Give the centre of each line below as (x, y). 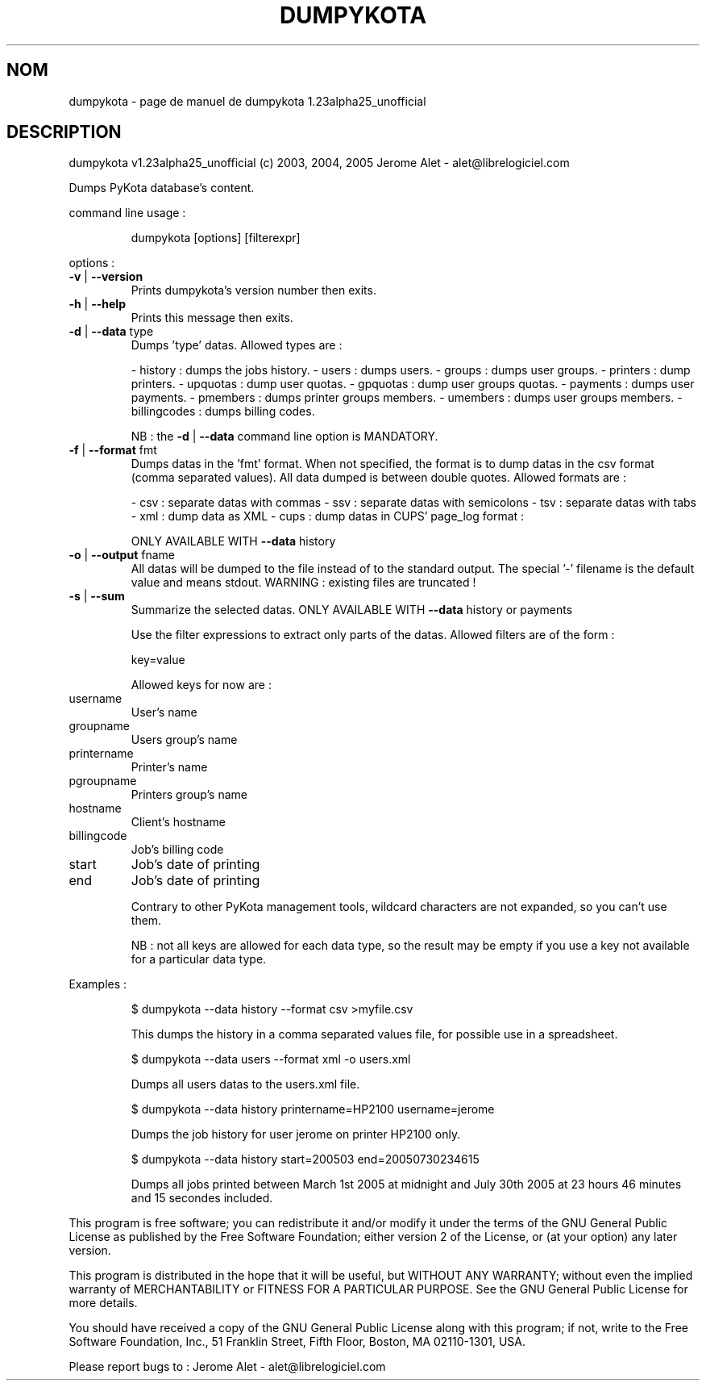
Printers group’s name (189, 795)
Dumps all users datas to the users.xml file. (245, 1084)
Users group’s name (184, 740)
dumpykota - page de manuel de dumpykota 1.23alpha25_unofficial (247, 101)
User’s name (164, 712)
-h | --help (97, 304)
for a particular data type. (199, 959)
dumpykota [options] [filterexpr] (216, 238)
